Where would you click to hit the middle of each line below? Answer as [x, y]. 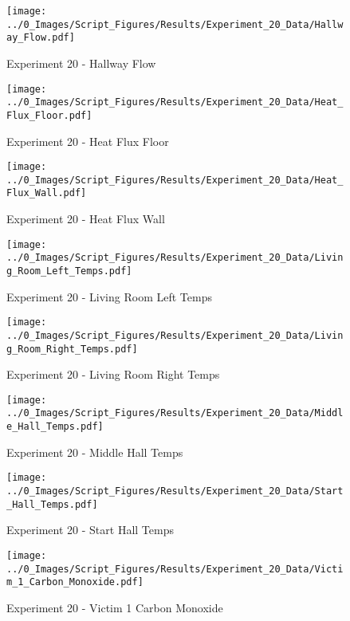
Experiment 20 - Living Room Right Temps [113, 374]
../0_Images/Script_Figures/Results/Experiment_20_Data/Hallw [175, 24]
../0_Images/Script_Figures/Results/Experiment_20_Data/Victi [175, 569]
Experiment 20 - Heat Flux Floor [88, 141]
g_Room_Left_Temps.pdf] [69, 271]
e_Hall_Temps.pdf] [55, 427]
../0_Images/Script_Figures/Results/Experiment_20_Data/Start [175, 491]
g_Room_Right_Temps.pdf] [72, 349]
